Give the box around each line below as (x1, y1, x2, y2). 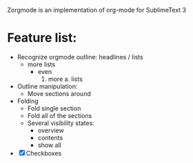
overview (37, 126, 64, 134)
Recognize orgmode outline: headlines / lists (17, 52, 143, 61)
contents (37, 133, 63, 142)
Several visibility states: (27, 119, 95, 127)
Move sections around (27, 89, 91, 97)
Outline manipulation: (17, 82, 78, 90)
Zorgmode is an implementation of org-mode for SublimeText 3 (7, 6, 186, 14)
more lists (27, 60, 56, 68)
